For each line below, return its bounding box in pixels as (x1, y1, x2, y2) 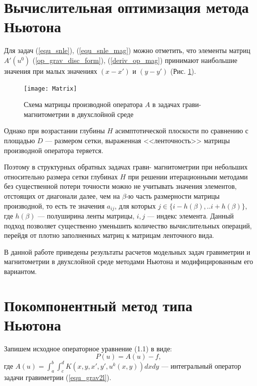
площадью (4, 135, 35, 145)
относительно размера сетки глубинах (4, 171, 118, 181)
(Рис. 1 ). (170, 65, 196, 76)
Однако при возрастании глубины (4, 125, 105, 136)
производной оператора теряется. (4, 145, 103, 155)
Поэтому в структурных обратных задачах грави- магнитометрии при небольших (4, 162, 248, 172)
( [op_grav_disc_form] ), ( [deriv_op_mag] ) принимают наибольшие (32, 55, 238, 65)
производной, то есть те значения (4, 200, 105, 211)
